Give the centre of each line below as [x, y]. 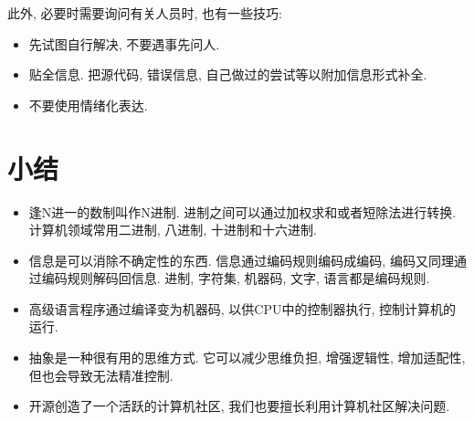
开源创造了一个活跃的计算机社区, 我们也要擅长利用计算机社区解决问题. [239, 406]
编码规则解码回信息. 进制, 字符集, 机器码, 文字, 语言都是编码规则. [236, 278]
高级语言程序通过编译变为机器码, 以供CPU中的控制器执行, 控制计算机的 [242, 308]
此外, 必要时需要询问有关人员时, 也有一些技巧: [145, 13]
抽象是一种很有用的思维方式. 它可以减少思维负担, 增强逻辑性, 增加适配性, [247, 358]
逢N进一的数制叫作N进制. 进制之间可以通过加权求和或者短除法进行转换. [242, 211]
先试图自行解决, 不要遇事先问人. [124, 43]
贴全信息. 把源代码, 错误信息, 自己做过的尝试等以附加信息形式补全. [228, 74]
